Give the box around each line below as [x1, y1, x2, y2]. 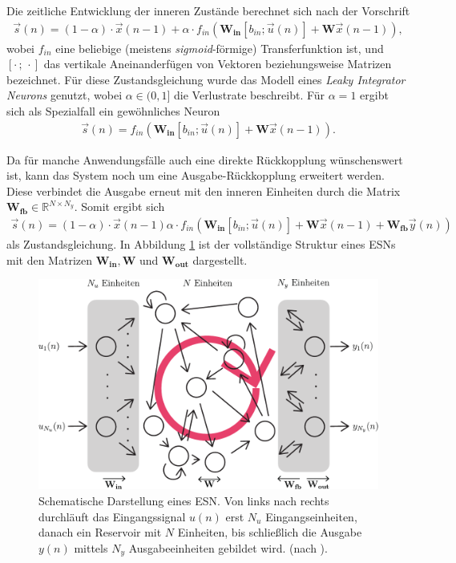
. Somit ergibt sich [74, 198, 165, 215]
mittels [74, 539, 108, 556]
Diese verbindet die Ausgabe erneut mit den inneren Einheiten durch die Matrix [6, 182, 401, 199]
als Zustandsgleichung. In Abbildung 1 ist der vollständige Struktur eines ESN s [6, 236, 396, 253]
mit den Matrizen [6, 251, 92, 268]
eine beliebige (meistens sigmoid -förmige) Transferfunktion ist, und [55, 39, 384, 56]
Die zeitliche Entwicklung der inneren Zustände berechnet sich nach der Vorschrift [6, 2, 410, 18]
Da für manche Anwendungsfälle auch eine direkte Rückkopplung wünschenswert [6, 151, 403, 168]
